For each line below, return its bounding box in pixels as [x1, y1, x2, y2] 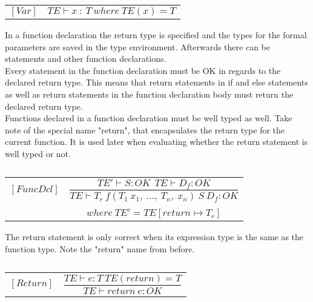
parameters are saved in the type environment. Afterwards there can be [5, 40, 270, 53]
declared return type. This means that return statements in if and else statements [5, 76, 308, 89]
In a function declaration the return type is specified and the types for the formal [5, 29, 307, 41]
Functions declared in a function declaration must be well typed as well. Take [5, 112, 292, 124]
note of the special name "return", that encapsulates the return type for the [5, 123, 285, 136]
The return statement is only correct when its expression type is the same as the [5, 230, 304, 243]
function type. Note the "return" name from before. [5, 242, 195, 255]
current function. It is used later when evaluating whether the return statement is [5, 135, 308, 148]
